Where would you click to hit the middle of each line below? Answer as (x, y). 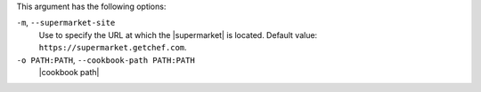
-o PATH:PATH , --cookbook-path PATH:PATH (106, 60)
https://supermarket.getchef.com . (113, 48)
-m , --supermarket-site (66, 23)
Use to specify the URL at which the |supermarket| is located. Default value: (178, 34)
